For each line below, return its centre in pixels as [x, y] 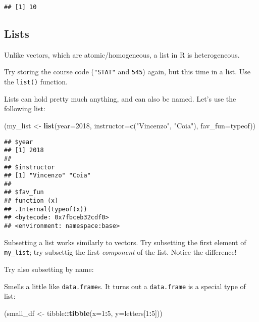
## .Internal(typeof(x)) [46, 209]
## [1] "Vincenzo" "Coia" [47, 176]
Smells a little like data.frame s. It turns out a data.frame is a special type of [125, 286]
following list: [25, 108]
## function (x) [31, 201]
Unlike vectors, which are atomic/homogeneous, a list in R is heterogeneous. [122, 54]
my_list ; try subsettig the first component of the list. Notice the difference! [120, 252]
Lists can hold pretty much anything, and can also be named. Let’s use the [120, 98]
